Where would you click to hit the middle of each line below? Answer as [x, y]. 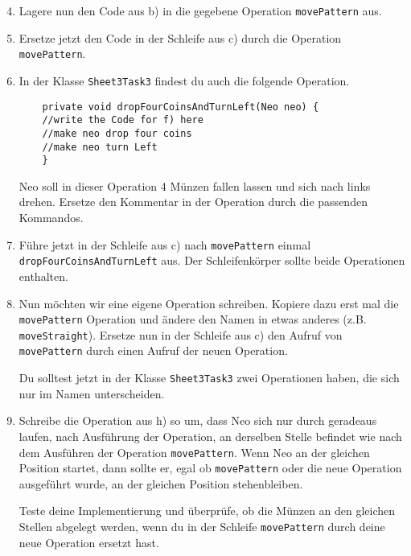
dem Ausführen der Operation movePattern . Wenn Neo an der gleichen [194, 452]
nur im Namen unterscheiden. [92, 393]
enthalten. [43, 276]
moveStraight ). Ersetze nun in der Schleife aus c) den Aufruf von [181, 334]
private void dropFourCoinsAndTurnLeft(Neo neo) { [181, 107]
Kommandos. [51, 218]
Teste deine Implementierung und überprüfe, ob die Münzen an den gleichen [207, 511]
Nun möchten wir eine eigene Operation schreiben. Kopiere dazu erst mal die [209, 303]
